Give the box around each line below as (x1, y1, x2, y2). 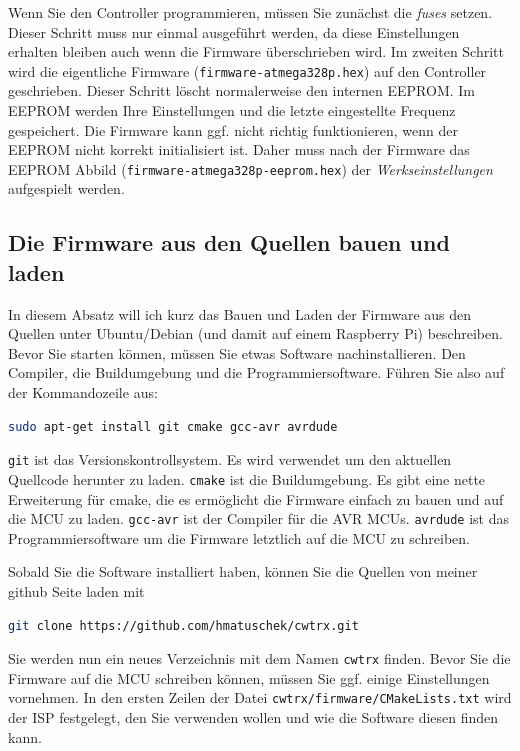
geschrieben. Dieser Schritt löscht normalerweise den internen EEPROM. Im (8, 80, 475, 101)
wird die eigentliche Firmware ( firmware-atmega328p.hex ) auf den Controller (8, 60, 487, 81)
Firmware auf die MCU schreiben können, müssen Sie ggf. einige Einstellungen (8, 667, 490, 688)
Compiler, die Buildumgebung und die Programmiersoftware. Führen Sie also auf (8, 362, 505, 383)
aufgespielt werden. (8, 178, 125, 199)
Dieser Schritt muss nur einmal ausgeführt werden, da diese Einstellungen (8, 21, 460, 42)
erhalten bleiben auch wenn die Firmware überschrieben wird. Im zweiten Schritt (8, 41, 504, 62)
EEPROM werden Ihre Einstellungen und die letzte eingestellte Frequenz (8, 100, 456, 121)
